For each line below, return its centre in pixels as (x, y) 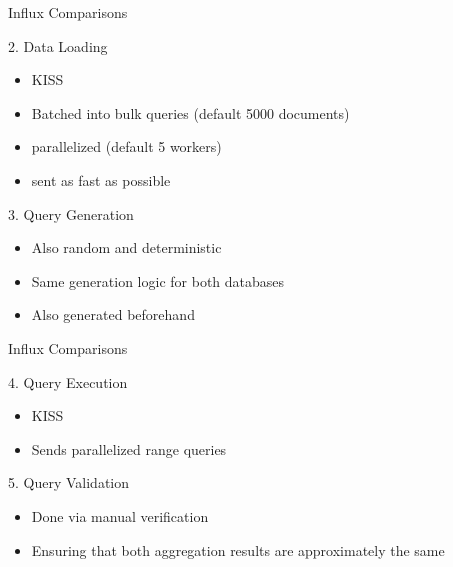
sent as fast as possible (101, 179)
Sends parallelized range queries (129, 448)
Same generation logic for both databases (158, 280)
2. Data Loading (58, 45)
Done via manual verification (120, 515)
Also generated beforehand (113, 314)
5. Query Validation (69, 482)
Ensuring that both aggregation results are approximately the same (238, 549)
